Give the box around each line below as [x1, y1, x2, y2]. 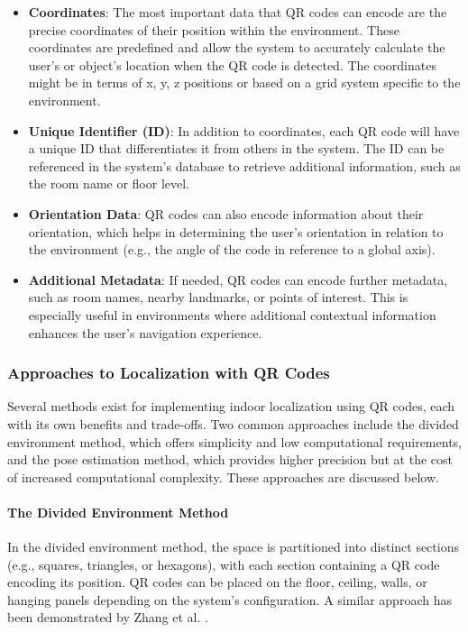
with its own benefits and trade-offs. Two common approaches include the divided [7, 414, 459, 433]
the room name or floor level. [28, 174, 190, 193]
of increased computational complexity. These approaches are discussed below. [7, 467, 439, 486]
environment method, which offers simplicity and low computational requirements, [7, 432, 462, 451]
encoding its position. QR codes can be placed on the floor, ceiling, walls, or [7, 572, 427, 591]
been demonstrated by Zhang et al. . [7, 608, 208, 627]
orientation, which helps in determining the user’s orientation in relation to [28, 222, 444, 241]
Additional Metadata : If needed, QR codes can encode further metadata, [28, 270, 448, 289]
